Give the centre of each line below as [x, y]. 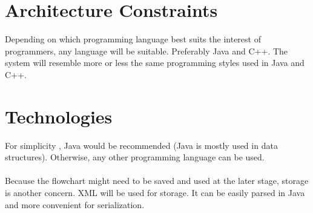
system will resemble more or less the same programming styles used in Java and [155, 63]
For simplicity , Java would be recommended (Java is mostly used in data [141, 145]
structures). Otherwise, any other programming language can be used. [135, 157]
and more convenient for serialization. [75, 204]
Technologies [59, 116]
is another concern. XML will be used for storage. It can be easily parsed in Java [155, 192]
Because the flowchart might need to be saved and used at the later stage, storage [157, 181]
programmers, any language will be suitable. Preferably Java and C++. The [147, 51]
